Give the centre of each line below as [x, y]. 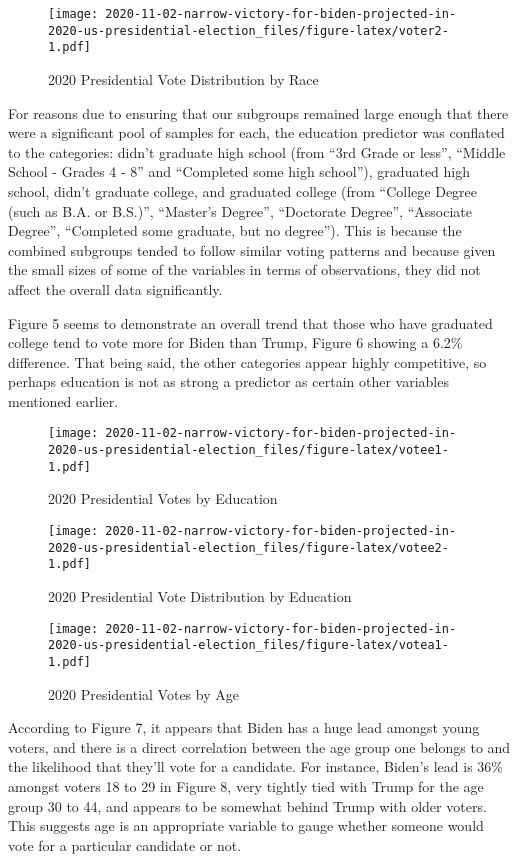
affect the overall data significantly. [115, 288]
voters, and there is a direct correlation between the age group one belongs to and [259, 746]
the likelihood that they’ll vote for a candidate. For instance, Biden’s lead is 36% [255, 766]
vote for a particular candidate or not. [125, 844]
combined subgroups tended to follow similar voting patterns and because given [252, 249]
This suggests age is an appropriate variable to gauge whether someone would [246, 825]
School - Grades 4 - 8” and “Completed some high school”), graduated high [239, 171]
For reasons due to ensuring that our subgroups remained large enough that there [258, 112]
